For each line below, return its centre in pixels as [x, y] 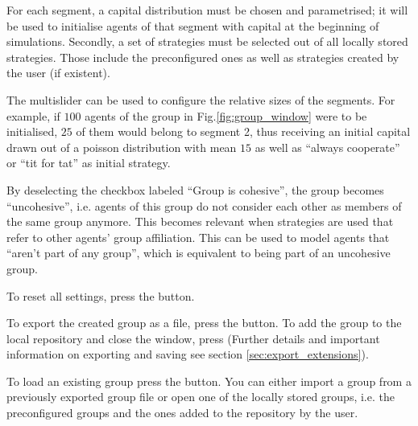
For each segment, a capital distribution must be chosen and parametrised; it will [207, 10]
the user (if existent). [58, 73]
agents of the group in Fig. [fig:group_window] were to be [226, 115]
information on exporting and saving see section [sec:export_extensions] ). [188, 354]
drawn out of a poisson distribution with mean [122, 147]
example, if [33, 115]
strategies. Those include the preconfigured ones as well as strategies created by [203, 57]
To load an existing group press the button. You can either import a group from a [209, 381]
